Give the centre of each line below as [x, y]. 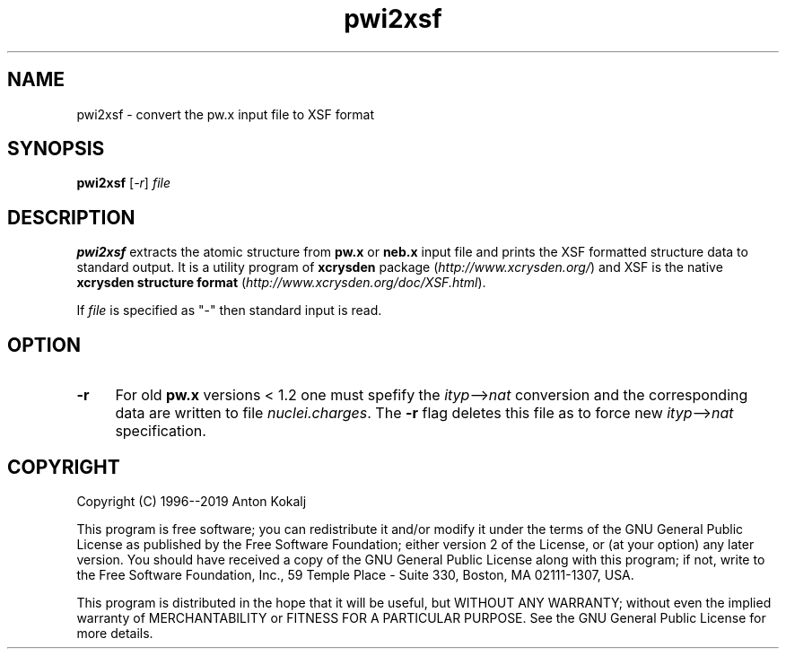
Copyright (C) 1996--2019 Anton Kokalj [192, 501]
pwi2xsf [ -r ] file [123, 183]
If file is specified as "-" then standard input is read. [229, 311]
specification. [161, 431]
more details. [115, 633]
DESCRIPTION [71, 217]
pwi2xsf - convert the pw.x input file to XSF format [225, 114]
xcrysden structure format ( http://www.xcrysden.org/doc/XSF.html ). [281, 283]
